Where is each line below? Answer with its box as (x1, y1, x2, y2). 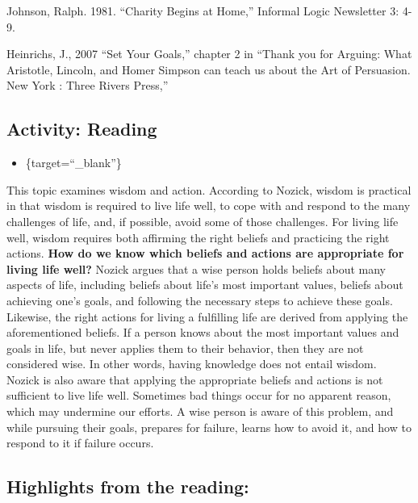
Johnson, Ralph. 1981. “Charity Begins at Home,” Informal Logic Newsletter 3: (6, 2, 399, 19)
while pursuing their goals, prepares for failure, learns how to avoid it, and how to (6, 418, 412, 435)
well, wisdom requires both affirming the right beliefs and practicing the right (6, 228, 390, 245)
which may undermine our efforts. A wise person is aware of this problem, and (6, 403, 394, 420)
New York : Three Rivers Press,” (6, 77, 169, 94)
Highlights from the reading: (6, 474, 249, 499)
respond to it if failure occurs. (6, 434, 154, 451)
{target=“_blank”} (25, 154, 122, 171)
